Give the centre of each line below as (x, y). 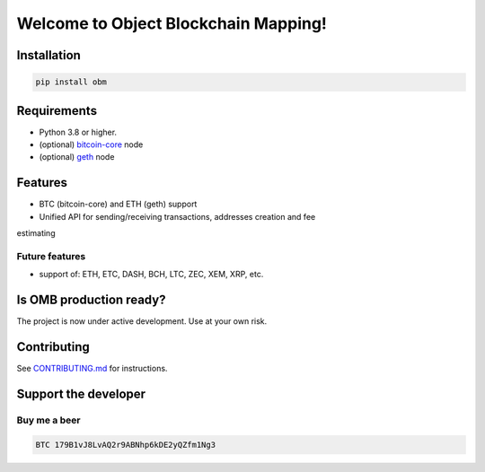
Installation (48, 55)
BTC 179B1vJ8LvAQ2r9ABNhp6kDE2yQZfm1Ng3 (125, 445)
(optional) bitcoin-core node (91, 144)
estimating (36, 233)
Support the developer (81, 393)
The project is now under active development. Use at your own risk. (142, 321)
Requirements (57, 111)
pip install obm (71, 82)
